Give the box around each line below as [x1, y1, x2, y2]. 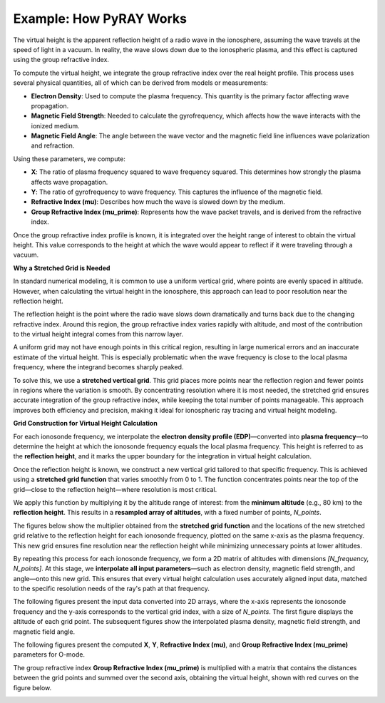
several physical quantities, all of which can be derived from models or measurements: [13, 78, 269, 87]
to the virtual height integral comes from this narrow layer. [13, 330, 184, 339]
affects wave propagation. [31, 178, 108, 186]
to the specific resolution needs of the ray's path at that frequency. [13, 585, 210, 593]
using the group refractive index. [13, 56, 110, 64]
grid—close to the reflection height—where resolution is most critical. [13, 485, 217, 493]
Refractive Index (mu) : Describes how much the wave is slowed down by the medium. [31, 197, 285, 206]
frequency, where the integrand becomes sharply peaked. [13, 363, 184, 371]
